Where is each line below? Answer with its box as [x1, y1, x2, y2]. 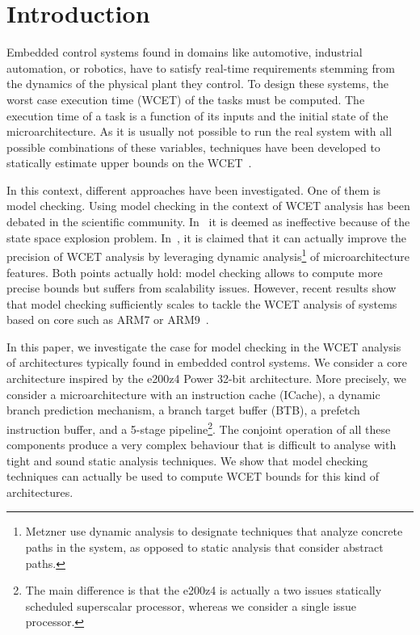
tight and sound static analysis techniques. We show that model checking [6, 452, 368, 469]
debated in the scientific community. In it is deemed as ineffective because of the [6, 213, 410, 230]
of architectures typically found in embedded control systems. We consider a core [6, 354, 408, 371]
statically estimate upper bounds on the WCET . [6, 154, 252, 171]
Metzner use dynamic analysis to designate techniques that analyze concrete [25, 523, 403, 540]
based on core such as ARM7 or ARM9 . [6, 311, 209, 328]
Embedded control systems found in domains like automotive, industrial [6, 44, 363, 61]
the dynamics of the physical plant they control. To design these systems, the [6, 75, 389, 92]
